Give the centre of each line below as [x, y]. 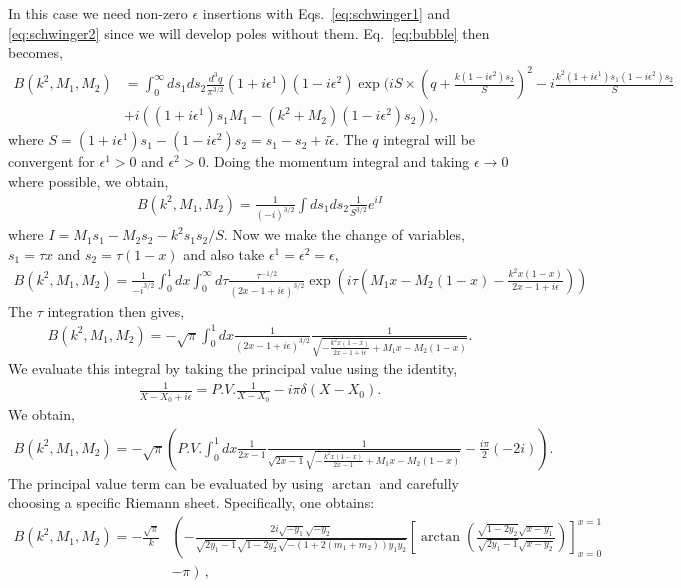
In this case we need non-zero [98, 13]
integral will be [429, 139]
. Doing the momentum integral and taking [337, 161]
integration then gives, [116, 310]
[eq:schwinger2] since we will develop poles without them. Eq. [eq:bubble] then [249, 32]
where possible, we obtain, [88, 180]
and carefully [419, 482]
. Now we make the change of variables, [344, 234]
